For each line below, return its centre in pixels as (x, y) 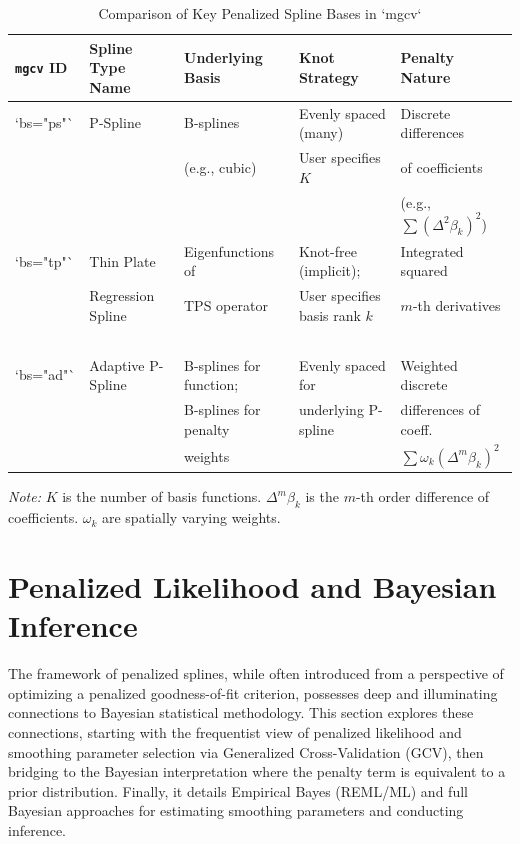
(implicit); (329, 270)
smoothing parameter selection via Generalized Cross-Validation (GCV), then (246, 751)
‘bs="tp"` (44, 260)
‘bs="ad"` (45, 374)
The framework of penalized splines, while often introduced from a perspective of (256, 673)
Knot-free (327, 250)
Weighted (429, 364)
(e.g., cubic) (220, 166)
